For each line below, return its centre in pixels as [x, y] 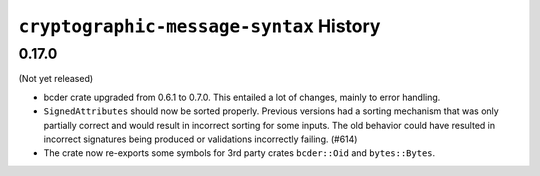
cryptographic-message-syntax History [199, 26]
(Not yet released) [56, 79]
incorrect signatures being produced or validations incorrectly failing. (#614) [200, 139]
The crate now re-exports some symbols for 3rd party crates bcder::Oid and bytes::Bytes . [239, 153]
